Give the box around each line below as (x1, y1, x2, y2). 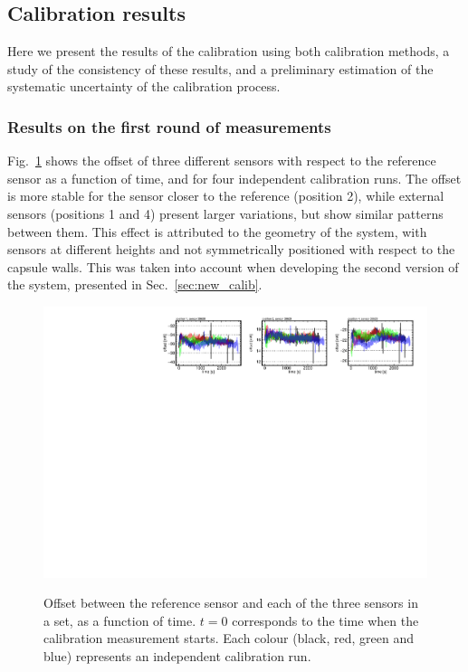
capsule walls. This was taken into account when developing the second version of (7, 257, 459, 276)
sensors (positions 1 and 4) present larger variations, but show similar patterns (7, 203, 444, 222)
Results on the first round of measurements (7, 115, 331, 137)
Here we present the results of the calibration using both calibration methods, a (7, 42, 450, 61)
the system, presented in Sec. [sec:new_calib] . (7, 275, 263, 294)
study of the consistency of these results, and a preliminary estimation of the (7, 59, 434, 78)
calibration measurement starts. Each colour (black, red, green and (43, 629, 414, 648)
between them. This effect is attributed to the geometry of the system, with (7, 222, 427, 241)
